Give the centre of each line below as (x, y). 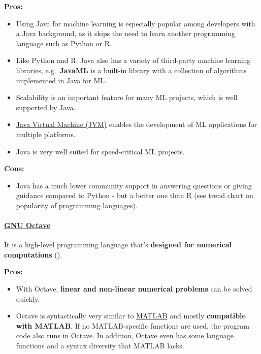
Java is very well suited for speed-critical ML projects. (100, 151)
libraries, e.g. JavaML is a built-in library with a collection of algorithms (131, 70)
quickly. (28, 298)
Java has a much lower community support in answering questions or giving (134, 185)
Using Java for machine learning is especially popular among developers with (136, 23)
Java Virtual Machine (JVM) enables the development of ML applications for (136, 124)
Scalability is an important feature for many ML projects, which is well (127, 97)
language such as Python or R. (64, 43)
